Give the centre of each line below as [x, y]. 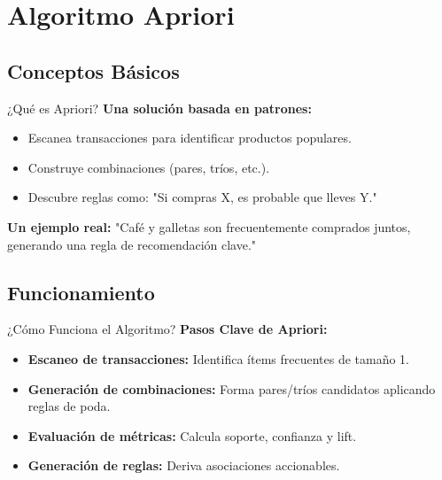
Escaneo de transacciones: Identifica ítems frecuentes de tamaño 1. [219, 358]
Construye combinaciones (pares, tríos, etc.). [149, 167]
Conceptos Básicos [93, 70]
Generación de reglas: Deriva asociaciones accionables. [184, 465]
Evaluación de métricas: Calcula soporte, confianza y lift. [192, 435]
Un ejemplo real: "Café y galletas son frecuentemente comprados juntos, [209, 226]
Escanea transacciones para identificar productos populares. [190, 138]
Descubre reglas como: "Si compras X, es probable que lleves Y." [202, 197]
